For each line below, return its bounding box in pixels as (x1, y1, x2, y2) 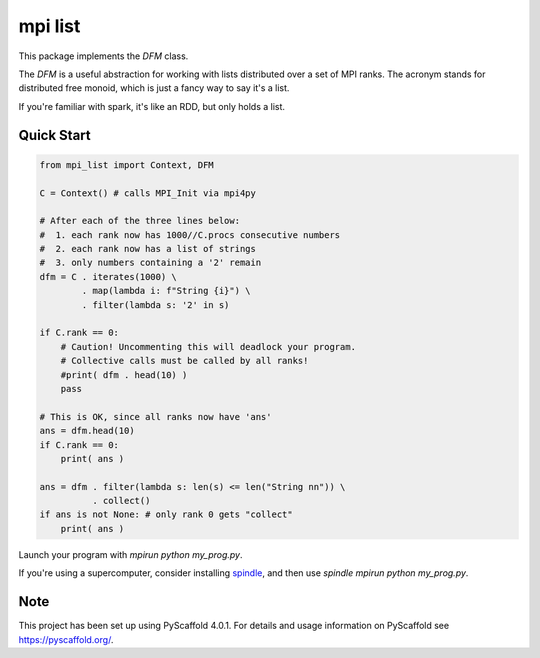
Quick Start (18, 126, 91, 144)
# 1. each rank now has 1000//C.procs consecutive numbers (39, 229, 341, 240)
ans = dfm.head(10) (39, 425, 135, 437)
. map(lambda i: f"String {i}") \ (81, 285, 251, 297)
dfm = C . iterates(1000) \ (39, 271, 177, 282)
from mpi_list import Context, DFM (39, 159, 214, 170)
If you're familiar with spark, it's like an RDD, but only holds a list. (18, 100, 285, 112)
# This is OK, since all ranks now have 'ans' (39, 411, 272, 422)
